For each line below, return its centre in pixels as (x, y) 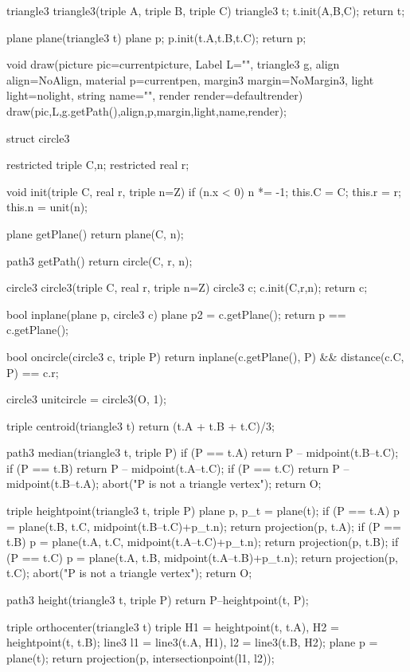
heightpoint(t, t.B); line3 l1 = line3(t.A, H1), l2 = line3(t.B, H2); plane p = (192, 642)
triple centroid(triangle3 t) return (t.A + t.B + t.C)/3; (141, 425)
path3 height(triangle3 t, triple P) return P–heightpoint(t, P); (158, 600)
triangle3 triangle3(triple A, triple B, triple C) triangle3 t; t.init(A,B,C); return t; (206, 10)
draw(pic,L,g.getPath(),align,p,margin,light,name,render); (146, 110)
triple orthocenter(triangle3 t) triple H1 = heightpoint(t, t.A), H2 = (173, 626)
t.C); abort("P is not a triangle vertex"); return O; (129, 573)
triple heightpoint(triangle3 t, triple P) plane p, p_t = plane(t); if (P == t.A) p (203, 511)
